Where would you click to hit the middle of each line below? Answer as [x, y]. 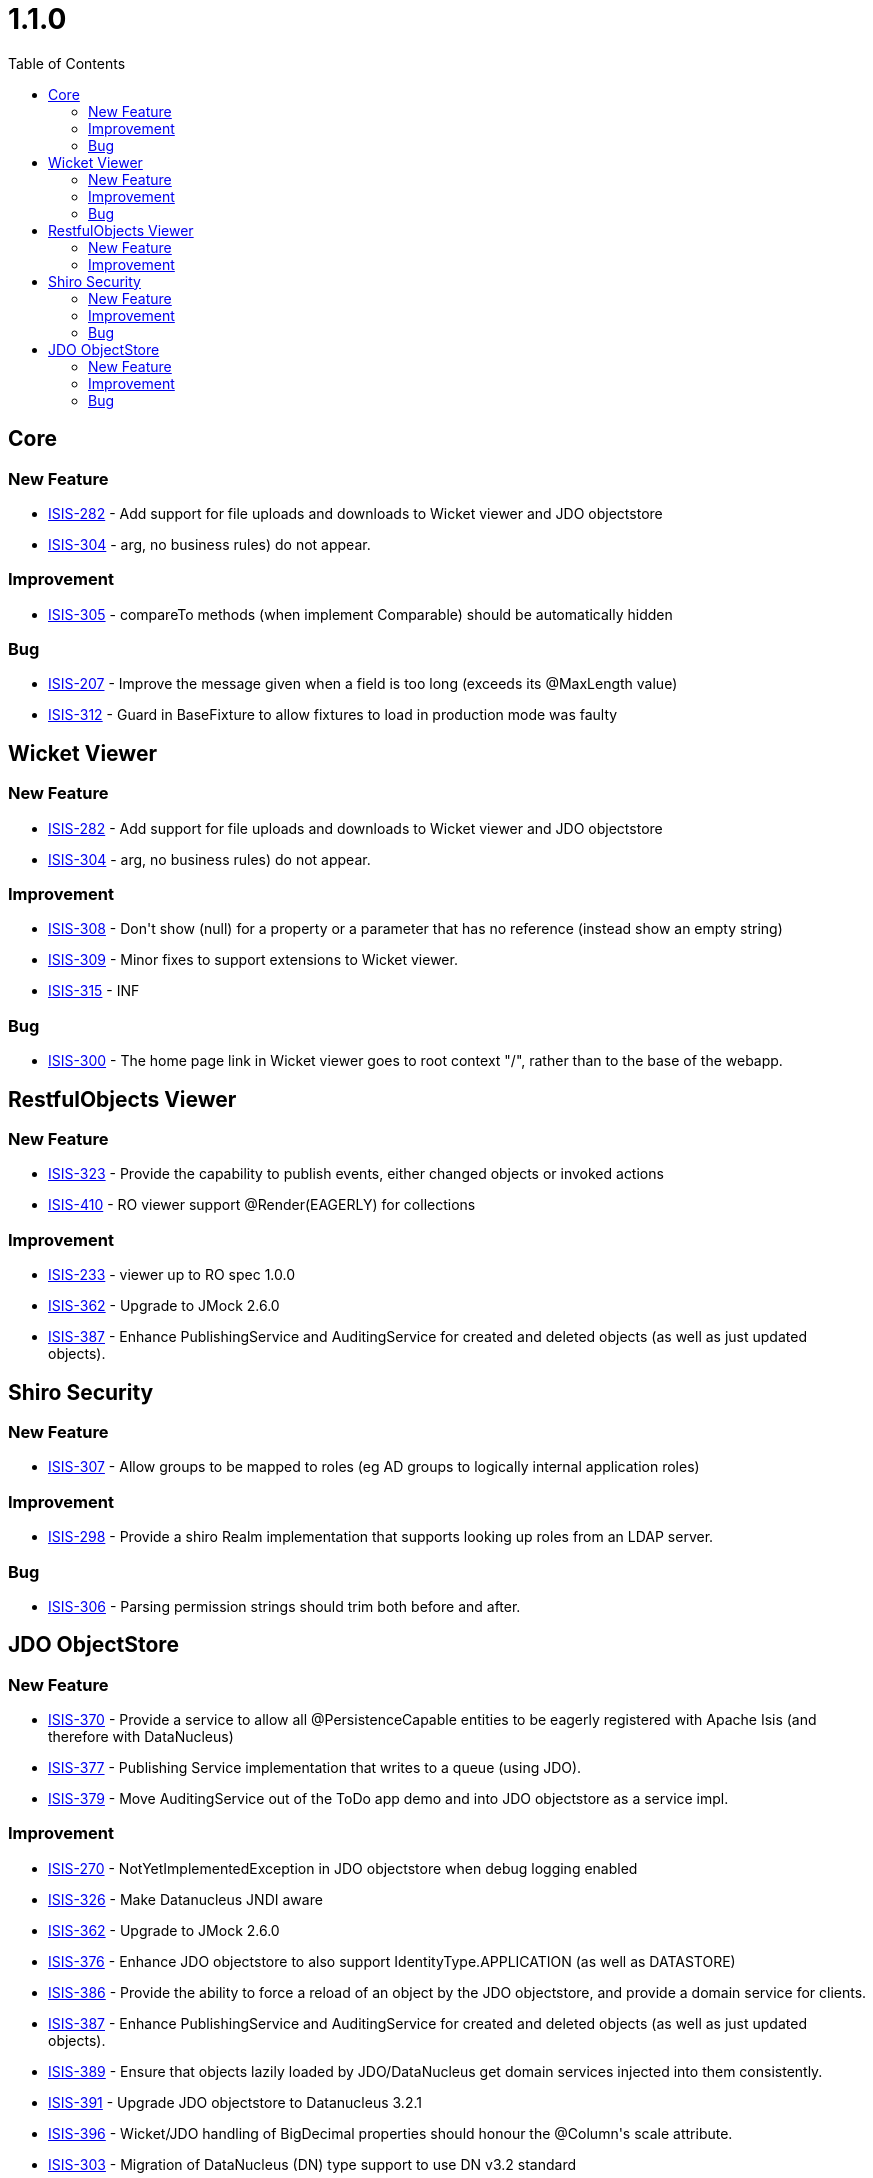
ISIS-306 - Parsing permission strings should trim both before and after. [284, 1606]
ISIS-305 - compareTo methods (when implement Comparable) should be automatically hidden [360, 614]
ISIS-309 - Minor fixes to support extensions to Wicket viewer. [253, 960]
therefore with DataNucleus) [141, 1737]
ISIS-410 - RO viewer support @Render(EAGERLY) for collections [262, 1205]
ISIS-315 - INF [94, 991]
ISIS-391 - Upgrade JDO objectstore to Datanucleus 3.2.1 [235, 2102]
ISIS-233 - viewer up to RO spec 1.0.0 [171, 1275]
